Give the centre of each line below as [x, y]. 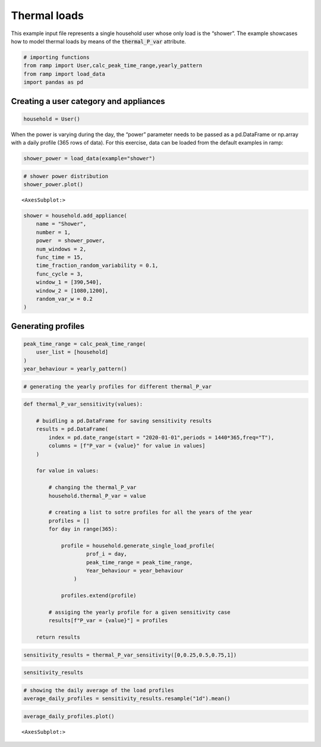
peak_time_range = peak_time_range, [140, 562]
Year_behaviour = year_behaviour [135, 571]
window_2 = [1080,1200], [72, 291]
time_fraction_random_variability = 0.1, [97, 266]
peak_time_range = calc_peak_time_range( [85, 344]
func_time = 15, [59, 257]
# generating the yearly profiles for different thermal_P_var [118, 386]
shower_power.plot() [53, 185]
